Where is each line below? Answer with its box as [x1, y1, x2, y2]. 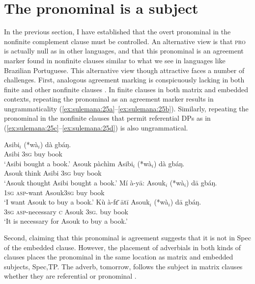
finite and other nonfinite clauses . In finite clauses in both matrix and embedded [4, 84, 249, 94]
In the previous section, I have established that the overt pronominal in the [4, 26, 231, 37]
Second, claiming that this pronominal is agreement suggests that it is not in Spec [4, 232, 251, 242]
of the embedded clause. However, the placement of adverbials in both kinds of [4, 242, 241, 252]
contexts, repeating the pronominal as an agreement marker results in [4, 94, 214, 104]
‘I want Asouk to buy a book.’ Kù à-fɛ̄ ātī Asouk [4, 197, 150, 207]
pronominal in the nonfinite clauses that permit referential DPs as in [4, 113, 211, 123]
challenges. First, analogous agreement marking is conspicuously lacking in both [4, 75, 245, 85]
